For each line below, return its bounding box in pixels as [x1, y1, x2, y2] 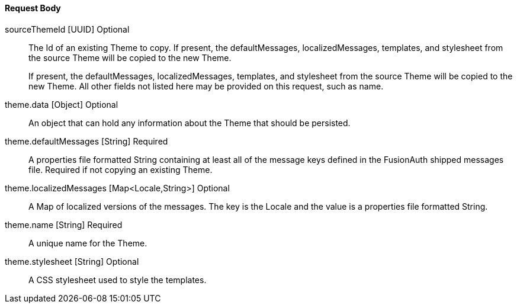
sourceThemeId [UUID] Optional [5, 24, 130, 34]
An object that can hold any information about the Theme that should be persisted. [28, 117, 351, 128]
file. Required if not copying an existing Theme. [28, 164, 213, 175]
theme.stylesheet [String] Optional [5, 256, 139, 267]
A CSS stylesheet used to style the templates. [28, 274, 207, 285]
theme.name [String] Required [5, 219, 123, 230]
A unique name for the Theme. [28, 238, 147, 248]
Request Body [5, 3, 61, 13]
